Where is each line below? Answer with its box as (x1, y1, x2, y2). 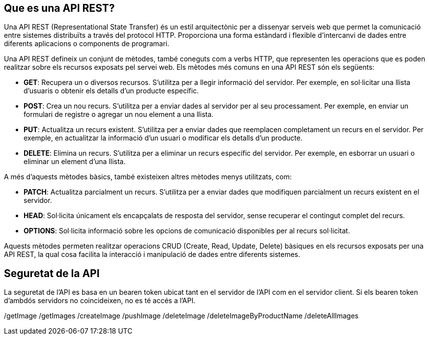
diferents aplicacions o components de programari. (4, 39, 170, 48)
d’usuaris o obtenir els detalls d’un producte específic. (24, 86, 199, 95)
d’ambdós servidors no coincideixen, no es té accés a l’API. (4, 296, 196, 305)
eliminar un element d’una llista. (24, 157, 126, 166)
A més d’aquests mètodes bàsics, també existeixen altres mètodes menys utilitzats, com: (4, 172, 292, 181)
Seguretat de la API (4, 267, 100, 280)
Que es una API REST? (4, 2, 115, 14)
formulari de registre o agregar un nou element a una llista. (24, 110, 214, 119)
